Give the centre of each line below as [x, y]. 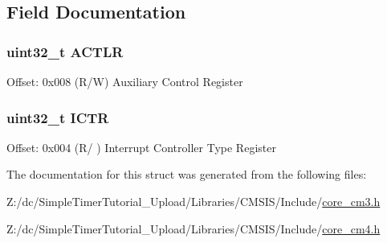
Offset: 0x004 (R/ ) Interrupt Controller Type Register [141, 147]
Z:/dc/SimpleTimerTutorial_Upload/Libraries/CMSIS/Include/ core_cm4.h [193, 228]
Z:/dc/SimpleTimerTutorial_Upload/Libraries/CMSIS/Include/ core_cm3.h [193, 201]
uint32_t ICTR [58, 117]
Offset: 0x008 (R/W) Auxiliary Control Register [125, 81]
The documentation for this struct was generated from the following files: [187, 174]
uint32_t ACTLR [65, 51]
